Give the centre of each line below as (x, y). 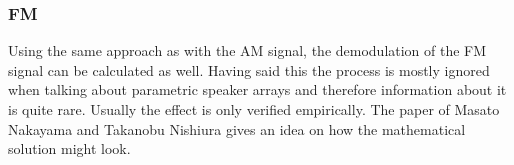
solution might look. (69, 148)
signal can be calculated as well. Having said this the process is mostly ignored (249, 69)
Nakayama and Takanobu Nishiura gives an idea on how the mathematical (237, 128)
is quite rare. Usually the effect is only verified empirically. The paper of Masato (254, 109)
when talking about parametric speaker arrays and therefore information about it (257, 89)
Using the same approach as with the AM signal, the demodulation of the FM (247, 50)
